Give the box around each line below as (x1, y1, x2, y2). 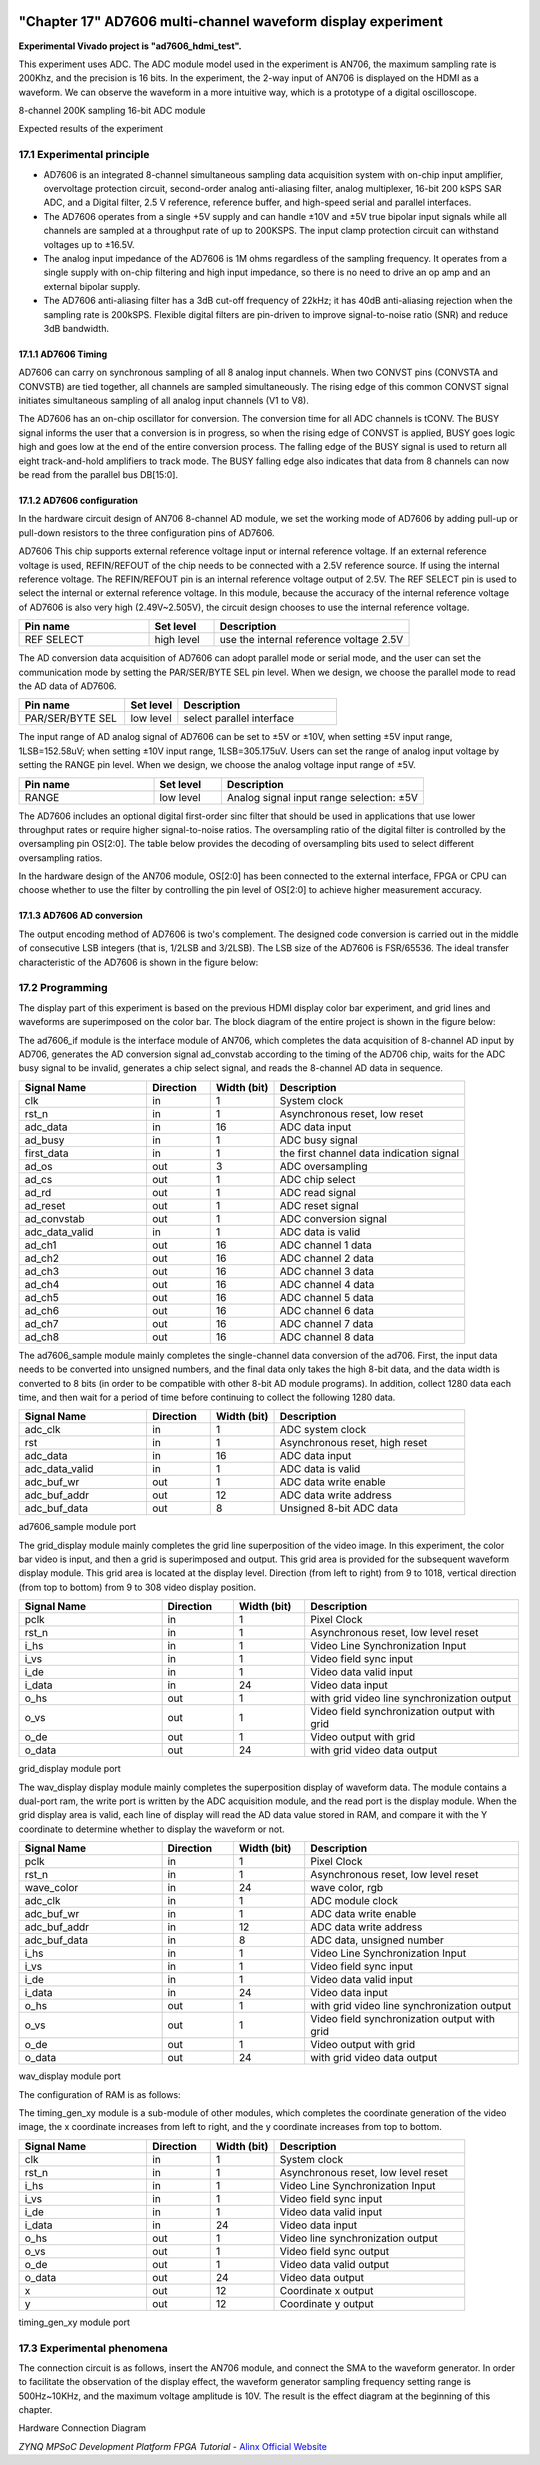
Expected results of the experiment (18, 123, 164, 135)
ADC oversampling (279, 1159, 369, 1173)
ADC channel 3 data (279, 1264, 375, 1278)
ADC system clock (279, 1423, 367, 1437)
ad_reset (24, 1198, 66, 1212)
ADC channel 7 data (279, 1316, 374, 1330)
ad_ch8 (24, 1330, 60, 1344)
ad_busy (24, 1133, 65, 1147)
